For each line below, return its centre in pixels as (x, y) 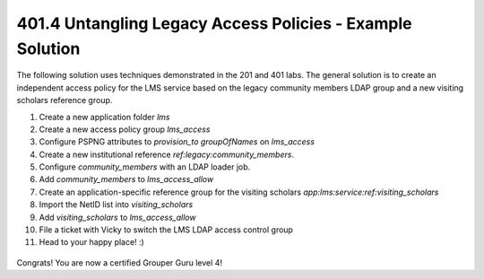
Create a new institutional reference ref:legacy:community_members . (167, 154)
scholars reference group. (65, 100)
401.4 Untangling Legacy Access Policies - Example (214, 23)
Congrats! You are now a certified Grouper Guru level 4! (120, 262)
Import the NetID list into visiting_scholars (116, 205)
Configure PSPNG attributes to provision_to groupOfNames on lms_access (177, 142)
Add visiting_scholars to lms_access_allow (117, 217)
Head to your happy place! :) (92, 242)
